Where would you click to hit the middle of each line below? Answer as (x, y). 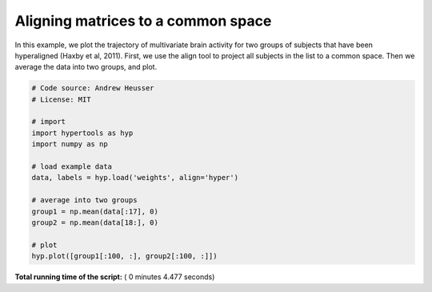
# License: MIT (61, 99)
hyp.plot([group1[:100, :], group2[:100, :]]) (124, 256)
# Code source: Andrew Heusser (93, 88)
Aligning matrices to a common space (143, 21)
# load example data (72, 167)
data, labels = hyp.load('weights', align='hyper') (135, 178)
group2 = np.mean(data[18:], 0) (95, 223)
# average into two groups (84, 200)
